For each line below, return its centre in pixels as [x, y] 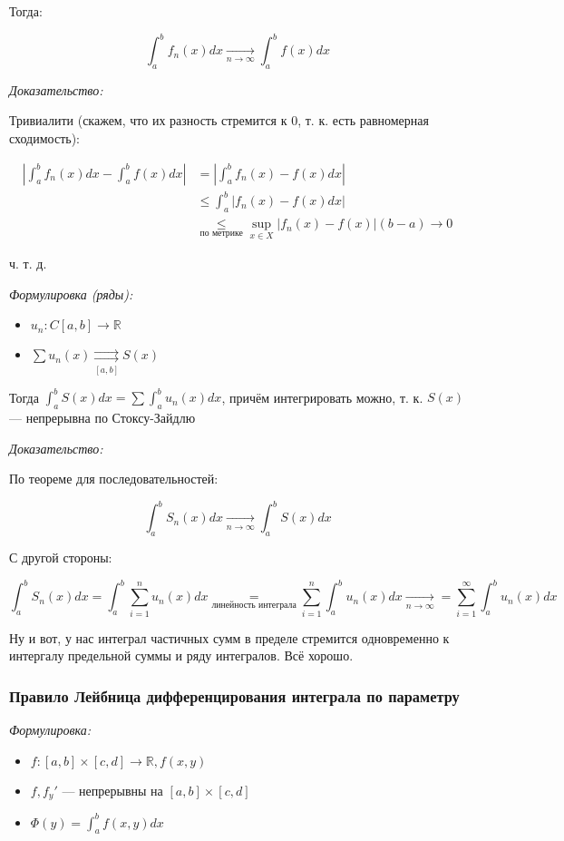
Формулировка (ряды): [71, 293]
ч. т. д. [28, 264]
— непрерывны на [112, 790]
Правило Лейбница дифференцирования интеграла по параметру [234, 695]
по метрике [221, 233]
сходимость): [44, 138]
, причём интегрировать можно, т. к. [322, 397]
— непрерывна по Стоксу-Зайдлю [102, 418]
